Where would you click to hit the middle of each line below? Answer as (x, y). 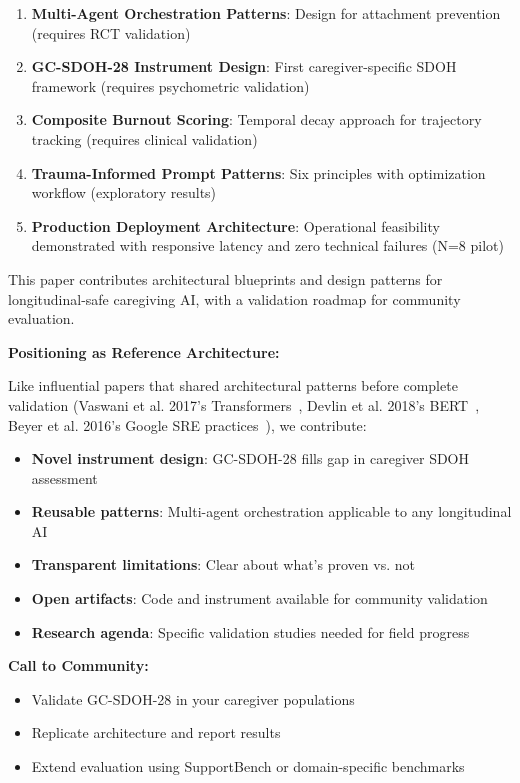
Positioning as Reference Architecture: (144, 351)
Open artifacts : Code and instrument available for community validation (259, 598)
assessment (64, 477)
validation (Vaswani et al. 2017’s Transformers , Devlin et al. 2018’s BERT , (244, 404)
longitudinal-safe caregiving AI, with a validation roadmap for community (234, 298)
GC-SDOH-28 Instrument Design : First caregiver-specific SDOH (244, 66)
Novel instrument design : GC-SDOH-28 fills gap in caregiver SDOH (250, 458)
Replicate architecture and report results (156, 732)
